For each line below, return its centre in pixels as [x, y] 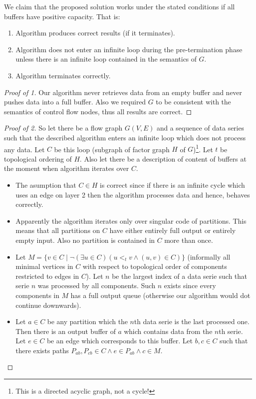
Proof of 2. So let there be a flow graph [63, 128]
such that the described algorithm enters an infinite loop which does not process [125, 137]
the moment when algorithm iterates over [66, 168]
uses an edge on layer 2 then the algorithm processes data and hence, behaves [133, 194]
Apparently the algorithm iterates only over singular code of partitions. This [131, 220]
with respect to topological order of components [155, 266]
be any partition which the [88, 321]
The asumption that [46, 184]
